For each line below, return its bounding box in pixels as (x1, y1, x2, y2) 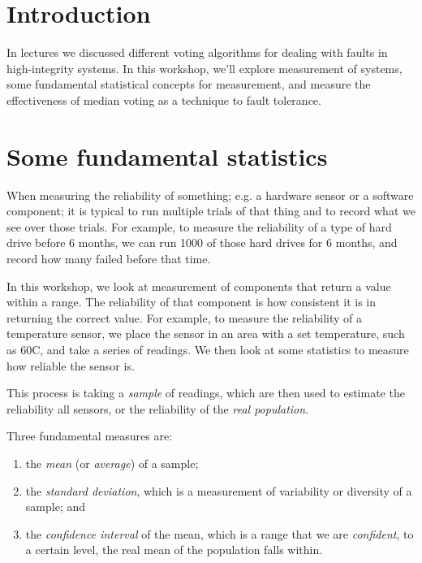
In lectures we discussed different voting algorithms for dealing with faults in (6, 44, 388, 61)
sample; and (25, 498, 85, 515)
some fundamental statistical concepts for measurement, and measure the (6, 76, 371, 93)
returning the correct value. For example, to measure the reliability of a (6, 309, 363, 326)
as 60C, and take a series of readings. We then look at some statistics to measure (6, 340, 409, 357)
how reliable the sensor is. (6, 357, 135, 374)
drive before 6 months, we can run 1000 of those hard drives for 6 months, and (6, 234, 398, 251)
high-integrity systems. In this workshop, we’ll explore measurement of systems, (6, 59, 403, 76)
